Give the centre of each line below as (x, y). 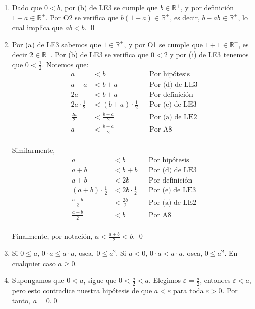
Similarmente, (34, 150)
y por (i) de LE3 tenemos (209, 54)
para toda (188, 290)
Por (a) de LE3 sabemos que (56, 44)
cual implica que (37, 27)
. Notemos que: (65, 64)
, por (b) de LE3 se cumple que (109, 7)
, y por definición (207, 7)
